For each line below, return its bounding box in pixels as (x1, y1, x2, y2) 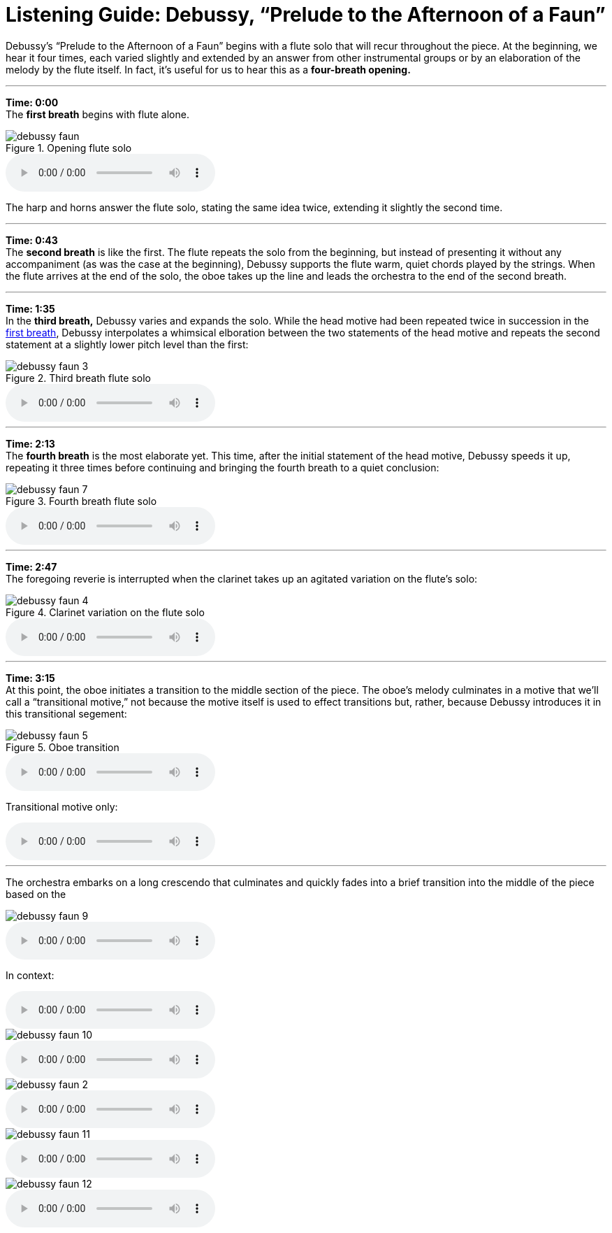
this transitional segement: (6, 707, 127, 720)
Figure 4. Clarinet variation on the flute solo (6, 606, 205, 618)
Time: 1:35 (6, 302, 55, 315)
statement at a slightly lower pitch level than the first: (6, 338, 249, 350)
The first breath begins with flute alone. (6, 108, 189, 120)
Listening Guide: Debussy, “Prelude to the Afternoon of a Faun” (6, 3, 606, 27)
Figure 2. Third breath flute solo (6, 371, 151, 384)
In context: (6, 969, 54, 981)
